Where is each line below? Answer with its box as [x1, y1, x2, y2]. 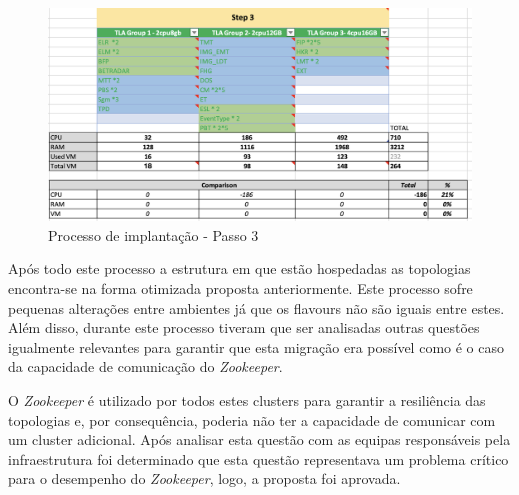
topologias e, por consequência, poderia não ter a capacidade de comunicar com [8, 409, 496, 430]
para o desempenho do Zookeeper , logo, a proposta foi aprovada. [8, 468, 401, 489]
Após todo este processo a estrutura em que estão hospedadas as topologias [8, 258, 471, 279]
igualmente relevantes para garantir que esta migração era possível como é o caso [8, 336, 504, 357]
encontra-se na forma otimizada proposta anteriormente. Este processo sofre [8, 278, 473, 299]
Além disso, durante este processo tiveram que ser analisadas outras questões [8, 317, 480, 338]
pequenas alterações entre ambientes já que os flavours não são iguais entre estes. [8, 297, 505, 318]
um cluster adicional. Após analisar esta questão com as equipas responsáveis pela [8, 429, 511, 450]
